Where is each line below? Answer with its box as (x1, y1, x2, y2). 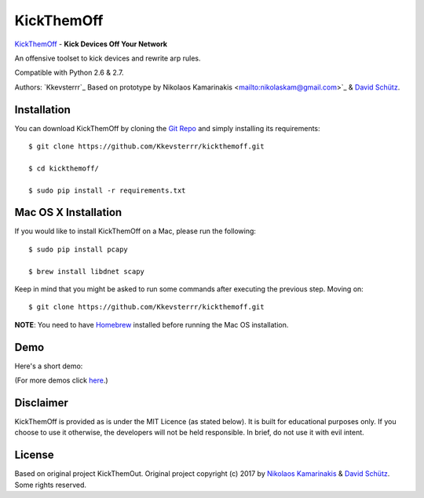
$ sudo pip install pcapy (28, 244, 129, 254)
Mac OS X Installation (14, 206, 122, 219)
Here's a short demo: (14, 361, 83, 371)
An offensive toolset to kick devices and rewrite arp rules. (14, 53, 201, 63)
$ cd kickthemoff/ (28, 163, 100, 173)
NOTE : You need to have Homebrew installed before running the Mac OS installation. (14, 320, 289, 329)
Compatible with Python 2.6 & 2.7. (14, 68, 124, 78)
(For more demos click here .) (14, 375, 109, 385)
